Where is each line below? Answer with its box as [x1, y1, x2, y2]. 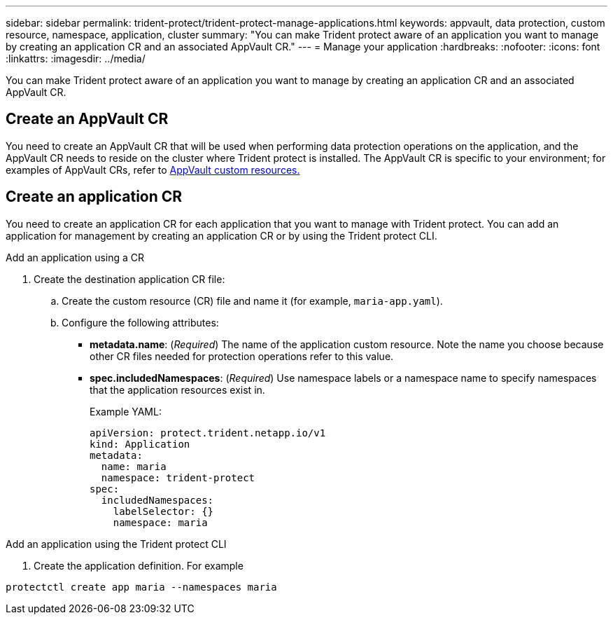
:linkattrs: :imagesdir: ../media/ [6, 53, 146, 64]
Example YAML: [90, 405, 162, 418]
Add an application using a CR [6, 251, 145, 263]
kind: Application [90, 438, 190, 450]
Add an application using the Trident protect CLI [6, 537, 227, 550]
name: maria [101, 460, 167, 472]
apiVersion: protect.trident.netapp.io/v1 [90, 427, 326, 439]
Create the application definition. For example [34, 559, 244, 572]
